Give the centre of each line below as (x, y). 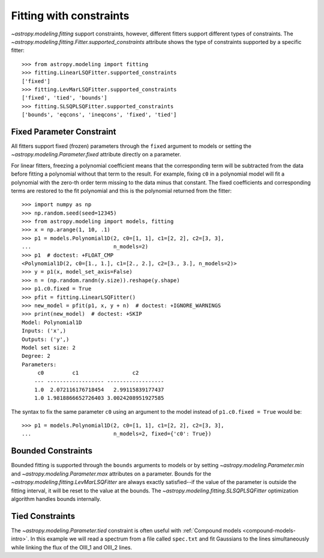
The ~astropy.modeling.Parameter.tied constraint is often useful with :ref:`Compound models (126, 530)
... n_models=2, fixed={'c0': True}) (117, 434)
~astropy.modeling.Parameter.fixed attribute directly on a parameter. (96, 155)
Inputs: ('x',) (44, 331)
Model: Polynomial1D (52, 322)
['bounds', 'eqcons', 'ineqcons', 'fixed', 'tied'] (99, 115)
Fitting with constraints (70, 16)
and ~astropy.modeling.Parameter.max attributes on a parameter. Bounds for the (111, 474)
